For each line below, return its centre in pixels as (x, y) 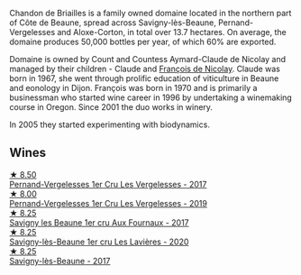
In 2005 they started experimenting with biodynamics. (109, 124)
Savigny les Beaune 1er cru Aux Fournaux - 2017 (99, 222)
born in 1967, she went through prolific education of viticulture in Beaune (144, 78)
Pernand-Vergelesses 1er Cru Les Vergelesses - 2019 (108, 203)
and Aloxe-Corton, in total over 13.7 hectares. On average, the (172, 32)
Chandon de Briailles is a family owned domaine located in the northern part (150, 13)
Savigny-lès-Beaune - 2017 (60, 261)
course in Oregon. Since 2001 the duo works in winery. (111, 107)
